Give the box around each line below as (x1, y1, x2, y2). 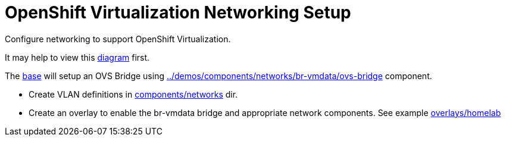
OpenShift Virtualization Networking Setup (5, 2, 351, 23)
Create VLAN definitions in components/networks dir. (29, 89, 238, 99)
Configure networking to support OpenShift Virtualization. (5, 33, 231, 44)
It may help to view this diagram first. (5, 52, 150, 62)
